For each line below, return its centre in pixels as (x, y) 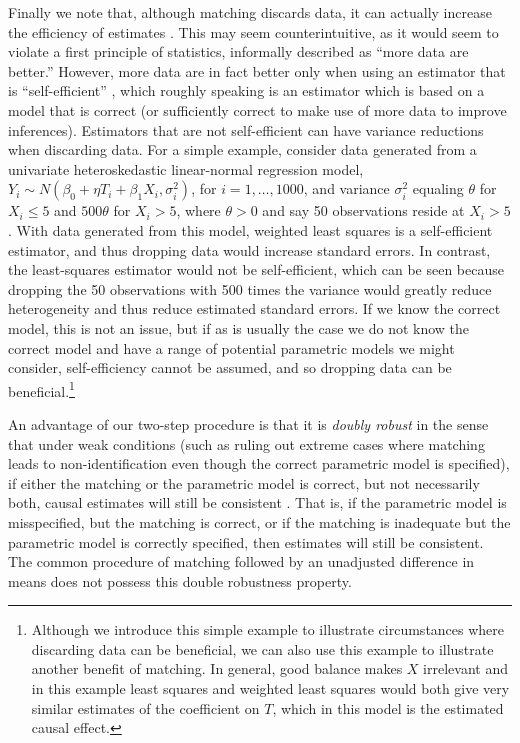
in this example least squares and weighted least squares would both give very (270, 688)
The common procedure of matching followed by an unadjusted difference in (241, 561)
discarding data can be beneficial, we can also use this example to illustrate (262, 648)
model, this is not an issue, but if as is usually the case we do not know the (239, 327)
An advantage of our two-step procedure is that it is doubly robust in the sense (248, 423)
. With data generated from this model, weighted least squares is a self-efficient (250, 229)
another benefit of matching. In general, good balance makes (217, 668)
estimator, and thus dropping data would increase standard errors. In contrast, (249, 249)
